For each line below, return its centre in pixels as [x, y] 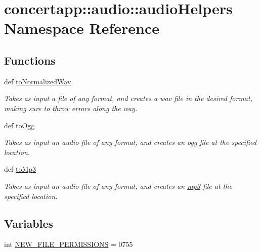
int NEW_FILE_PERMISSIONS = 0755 [69, 244]
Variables [29, 223]
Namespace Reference [82, 28]
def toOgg [19, 125]
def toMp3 [20, 169]
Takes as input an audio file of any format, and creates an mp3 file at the [118, 186]
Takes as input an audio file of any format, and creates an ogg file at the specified [130, 142]
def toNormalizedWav [38, 81]
